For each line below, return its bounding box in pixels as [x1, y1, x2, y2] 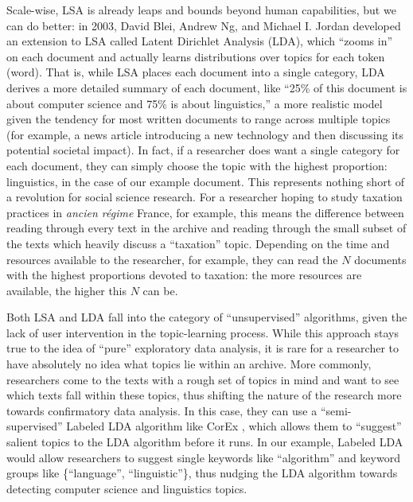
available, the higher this [6, 282, 127, 298]
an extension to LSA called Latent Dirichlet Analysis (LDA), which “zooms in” [6, 33, 393, 49]
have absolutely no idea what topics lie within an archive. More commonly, [6, 356, 372, 372]
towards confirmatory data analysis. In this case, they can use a [6, 402, 318, 418]
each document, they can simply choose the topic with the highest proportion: [6, 157, 388, 173]
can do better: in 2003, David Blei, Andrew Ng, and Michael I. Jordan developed [6, 17, 401, 33]
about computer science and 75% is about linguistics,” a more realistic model [6, 95, 383, 111]
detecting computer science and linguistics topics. [6, 480, 247, 496]
